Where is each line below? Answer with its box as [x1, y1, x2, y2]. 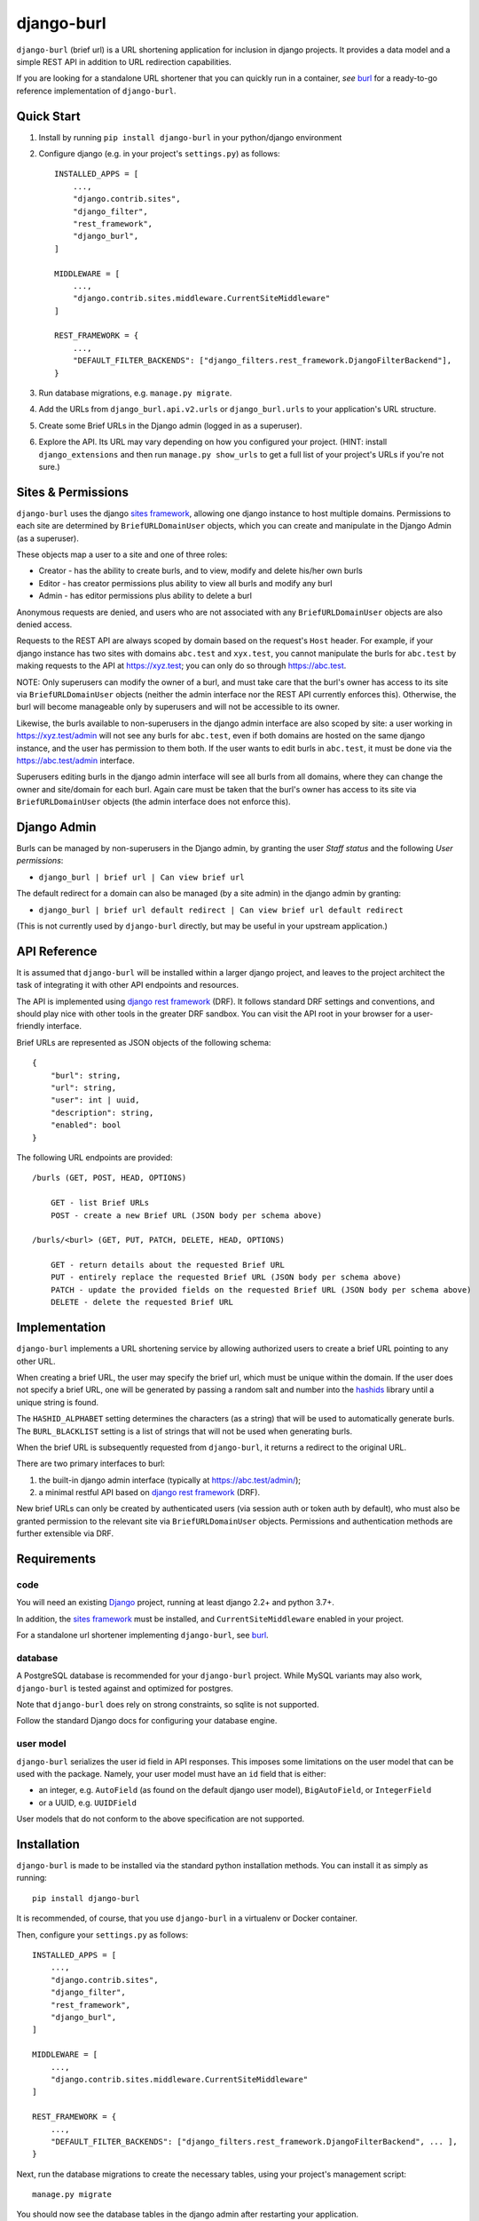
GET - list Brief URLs [50, 1198, 150, 1208]
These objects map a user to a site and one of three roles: [16, 549, 228, 560]
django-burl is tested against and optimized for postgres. [16, 1683, 234, 1693]
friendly [16, 1021, 45, 1031]
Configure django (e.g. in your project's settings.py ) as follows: [38, 148, 280, 159]
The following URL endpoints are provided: [16, 1151, 173, 1163]
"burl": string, [50, 1071, 122, 1080]
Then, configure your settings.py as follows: [16, 1929, 189, 1940]
